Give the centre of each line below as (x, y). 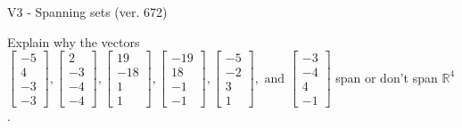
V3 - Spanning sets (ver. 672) (87, 12)
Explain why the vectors (74, 41)
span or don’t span (387, 77)
